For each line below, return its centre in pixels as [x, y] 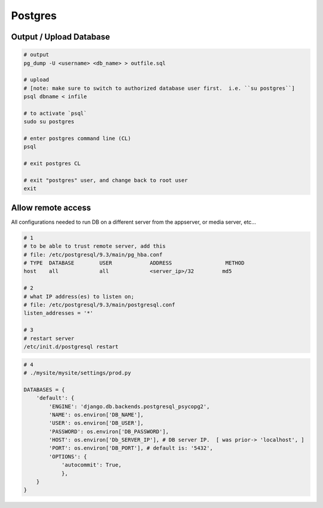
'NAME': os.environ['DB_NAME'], [96, 415]
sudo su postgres [49, 122]
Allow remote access [51, 207]
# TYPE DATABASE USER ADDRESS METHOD [134, 263]
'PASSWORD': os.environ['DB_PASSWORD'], [109, 431]
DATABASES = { [44, 390]
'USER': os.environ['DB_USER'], [96, 423]
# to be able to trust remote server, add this [95, 246]
